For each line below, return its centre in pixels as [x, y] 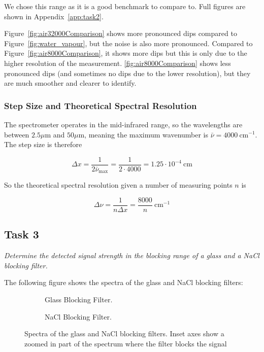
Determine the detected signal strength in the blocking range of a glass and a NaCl [132, 255]
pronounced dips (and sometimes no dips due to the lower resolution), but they [127, 73]
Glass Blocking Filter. [79, 299]
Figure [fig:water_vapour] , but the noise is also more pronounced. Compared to [128, 43]
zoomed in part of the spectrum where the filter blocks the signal [126, 343]
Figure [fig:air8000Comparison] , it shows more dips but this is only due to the [126, 53]
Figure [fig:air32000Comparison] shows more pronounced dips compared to [121, 33]
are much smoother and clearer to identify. [70, 83]
